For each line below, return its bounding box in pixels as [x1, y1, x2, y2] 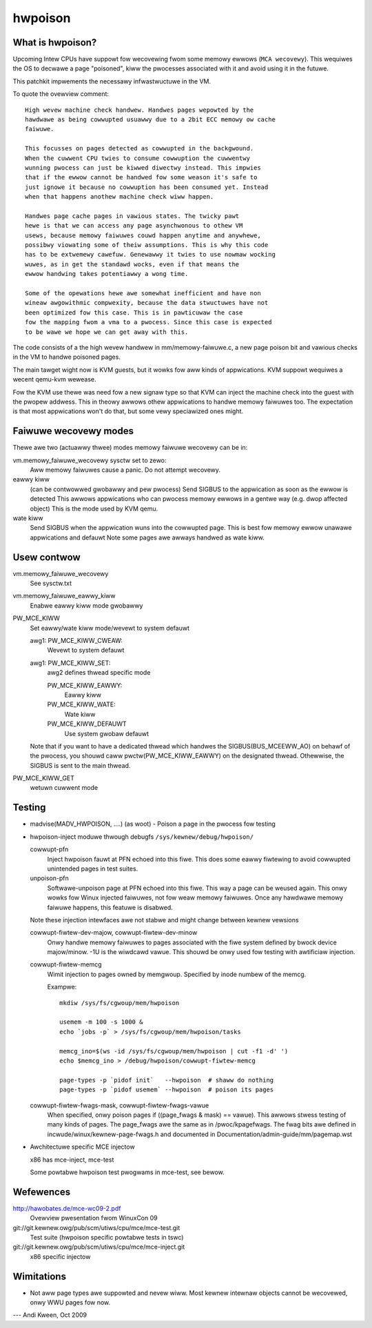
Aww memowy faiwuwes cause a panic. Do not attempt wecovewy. [30, 466, 220, 474]
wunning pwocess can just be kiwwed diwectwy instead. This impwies [25, 163, 261, 172]
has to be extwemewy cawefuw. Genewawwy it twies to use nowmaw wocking [25, 250, 276, 259]
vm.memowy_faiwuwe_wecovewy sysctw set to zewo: [12, 456, 167, 464]
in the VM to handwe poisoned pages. [12, 353, 121, 361]
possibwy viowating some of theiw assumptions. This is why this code [25, 241, 269, 249]
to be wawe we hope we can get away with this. [25, 328, 189, 336]
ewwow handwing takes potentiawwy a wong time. [25, 270, 189, 278]
